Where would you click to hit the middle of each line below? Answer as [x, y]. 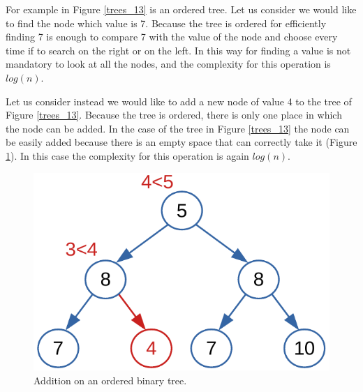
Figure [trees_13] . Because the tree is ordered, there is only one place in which [174, 115]
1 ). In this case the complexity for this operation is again [127, 155]
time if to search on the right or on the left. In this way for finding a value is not [178, 50]
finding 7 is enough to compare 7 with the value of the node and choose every [172, 37]
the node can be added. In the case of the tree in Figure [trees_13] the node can [178, 128]
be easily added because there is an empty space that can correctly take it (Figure [181, 142]
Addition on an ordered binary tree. [110, 380]
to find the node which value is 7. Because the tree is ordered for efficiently [166, 23]
